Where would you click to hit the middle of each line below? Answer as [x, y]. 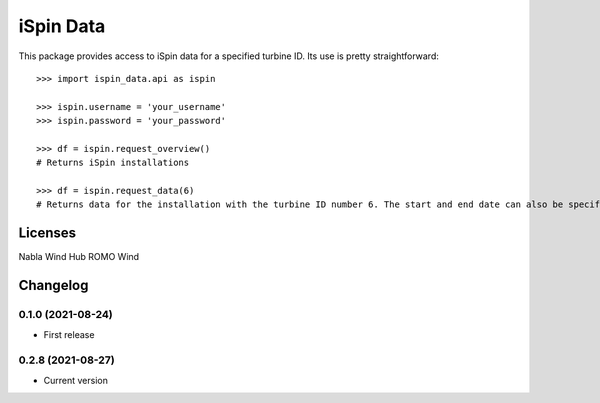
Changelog [53, 285]
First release [69, 334]
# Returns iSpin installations [113, 163]
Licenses [47, 233]
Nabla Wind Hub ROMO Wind [79, 257]
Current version [76, 380]
